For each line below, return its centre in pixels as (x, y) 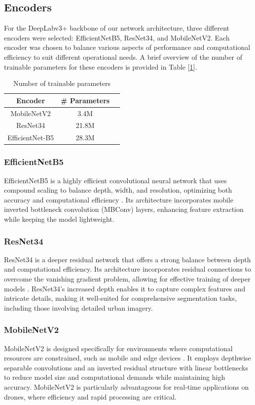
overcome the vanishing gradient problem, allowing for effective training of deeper (127, 278)
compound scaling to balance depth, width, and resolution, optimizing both (118, 190)
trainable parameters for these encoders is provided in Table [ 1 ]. (101, 66)
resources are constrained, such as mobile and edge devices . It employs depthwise (127, 358)
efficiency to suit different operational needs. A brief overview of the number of (123, 57)
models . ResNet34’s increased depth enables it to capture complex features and (125, 288)
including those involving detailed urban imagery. (78, 307)
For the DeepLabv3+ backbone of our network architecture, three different (117, 28)
